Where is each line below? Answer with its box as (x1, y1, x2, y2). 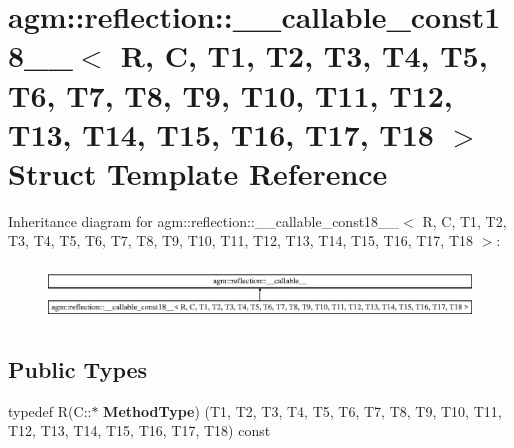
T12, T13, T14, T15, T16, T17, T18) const (8, 420, 271, 441)
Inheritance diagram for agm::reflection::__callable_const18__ (8, 210, 400, 231)
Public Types (8, 353, 148, 384)
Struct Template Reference (8, 152, 388, 193)
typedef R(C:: (8, 400, 92, 421)
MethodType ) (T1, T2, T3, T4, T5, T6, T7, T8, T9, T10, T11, (103, 400, 502, 421)
